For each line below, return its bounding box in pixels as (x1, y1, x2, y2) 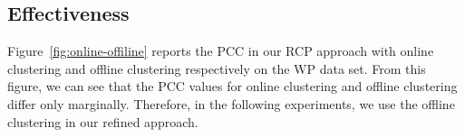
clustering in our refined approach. (7, 112, 199, 131)
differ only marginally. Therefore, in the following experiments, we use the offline (7, 94, 455, 113)
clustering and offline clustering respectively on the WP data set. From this (7, 59, 426, 78)
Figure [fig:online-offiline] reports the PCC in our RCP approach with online (7, 41, 434, 60)
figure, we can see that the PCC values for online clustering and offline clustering (7, 77, 458, 96)
